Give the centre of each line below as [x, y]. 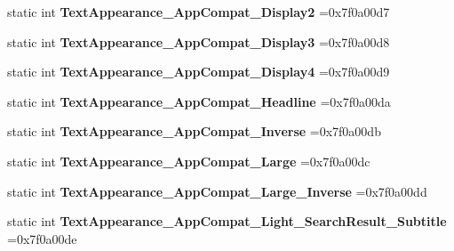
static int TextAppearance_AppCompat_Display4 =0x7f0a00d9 [199, 72]
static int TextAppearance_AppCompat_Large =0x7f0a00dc [189, 161]
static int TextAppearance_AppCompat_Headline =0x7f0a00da [199, 101]
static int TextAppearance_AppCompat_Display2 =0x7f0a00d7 [199, 12]
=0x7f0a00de [42, 238]
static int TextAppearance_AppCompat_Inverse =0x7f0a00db [194, 131]
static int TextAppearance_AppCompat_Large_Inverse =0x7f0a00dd [217, 191]
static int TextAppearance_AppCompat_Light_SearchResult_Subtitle [227, 221]
